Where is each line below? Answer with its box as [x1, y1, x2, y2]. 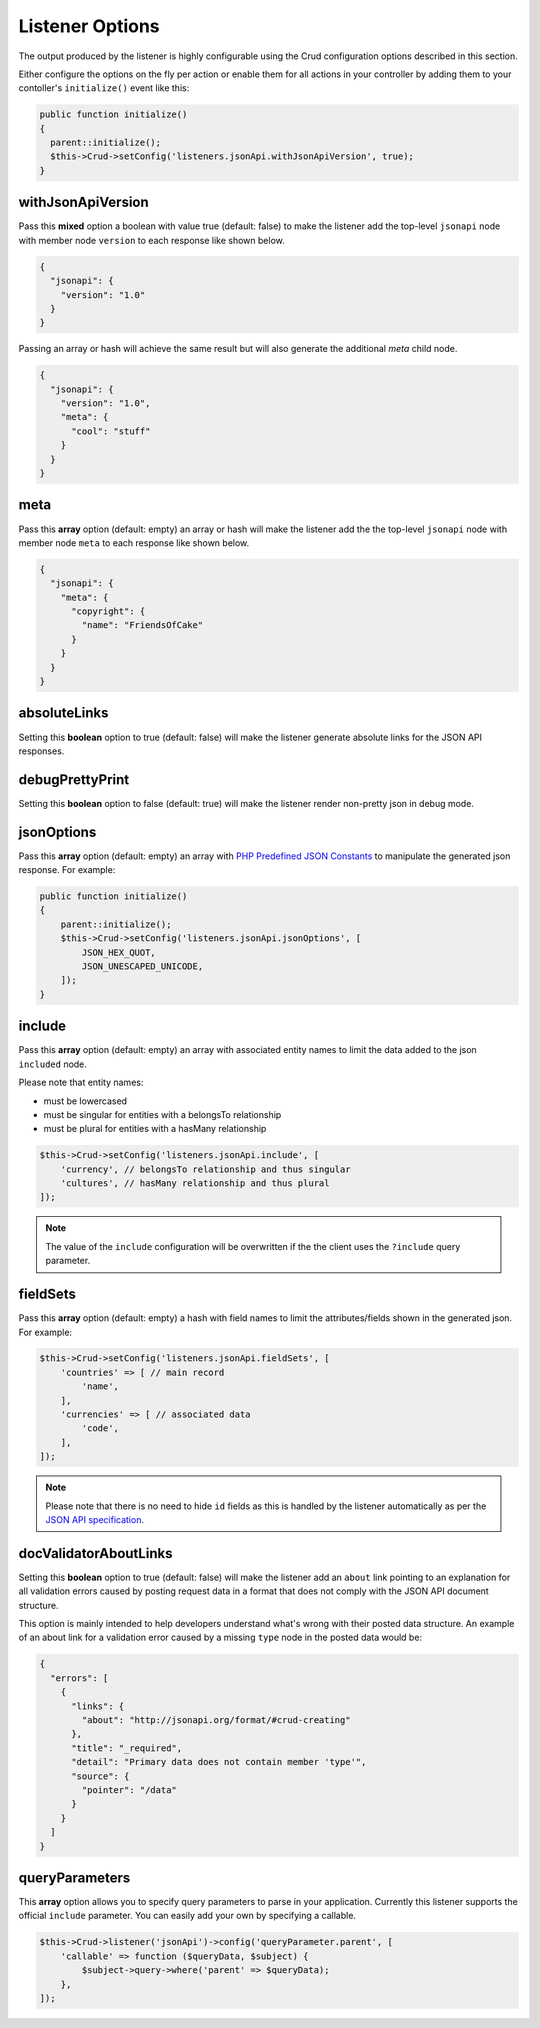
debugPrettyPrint [18, 771, 130, 788]
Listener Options [18, 15, 160, 37]
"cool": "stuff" [71, 425, 151, 437]
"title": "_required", [71, 1742, 183, 1754]
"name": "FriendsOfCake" [81, 620, 204, 631]
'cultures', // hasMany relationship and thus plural [60, 1178, 330, 1189]
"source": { [71, 1770, 130, 1782]
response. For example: [18, 864, 116, 876]
